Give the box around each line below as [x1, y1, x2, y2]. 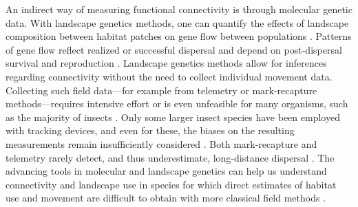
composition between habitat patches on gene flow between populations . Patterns [6, 29, 352, 43]
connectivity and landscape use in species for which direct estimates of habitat [6, 177, 337, 191]
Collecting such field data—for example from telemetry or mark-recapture [6, 83, 317, 97]
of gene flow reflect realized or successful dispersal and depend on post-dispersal [6, 42, 342, 56]
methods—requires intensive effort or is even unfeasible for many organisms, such [6, 96, 348, 111]
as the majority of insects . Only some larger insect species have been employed [6, 109, 340, 124]
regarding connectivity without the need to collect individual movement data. [6, 69, 333, 83]
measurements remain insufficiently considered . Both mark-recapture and [6, 136, 317, 151]
